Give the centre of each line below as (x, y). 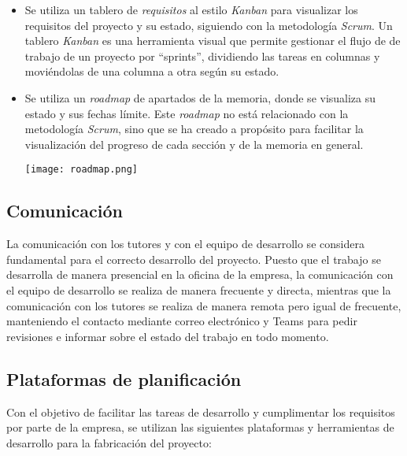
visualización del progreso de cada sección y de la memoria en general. (194, 144)
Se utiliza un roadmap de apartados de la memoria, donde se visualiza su (200, 97)
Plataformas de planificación (124, 378)
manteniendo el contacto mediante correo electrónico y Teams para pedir (182, 321)
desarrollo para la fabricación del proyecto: (109, 442)
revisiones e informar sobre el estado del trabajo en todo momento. (168, 336)
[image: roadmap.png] (81, 170)
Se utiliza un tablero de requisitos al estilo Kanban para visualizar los (191, 9)
